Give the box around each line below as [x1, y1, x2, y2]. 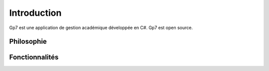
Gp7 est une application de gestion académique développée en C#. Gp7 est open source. [9, 25, 193, 31]
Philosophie [9, 37, 47, 46]
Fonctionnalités [9, 53, 59, 62]
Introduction [9, 7, 62, 18]
